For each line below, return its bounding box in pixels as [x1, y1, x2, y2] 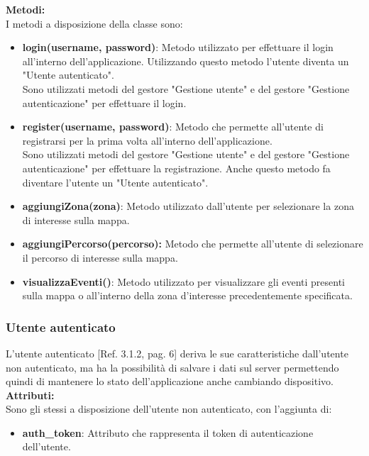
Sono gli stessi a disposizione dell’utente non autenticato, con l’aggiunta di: [6, 401, 332, 416]
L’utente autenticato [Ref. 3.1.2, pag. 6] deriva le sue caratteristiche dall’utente [6, 345, 348, 360]
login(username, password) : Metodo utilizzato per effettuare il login [22, 40, 334, 55]
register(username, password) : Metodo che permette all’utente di [22, 119, 324, 134]
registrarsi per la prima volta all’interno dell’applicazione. [22, 133, 272, 148]
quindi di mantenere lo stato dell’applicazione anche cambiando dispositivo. [6, 374, 334, 389]
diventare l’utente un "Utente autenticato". [22, 174, 209, 189]
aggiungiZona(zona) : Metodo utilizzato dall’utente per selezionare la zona [22, 199, 354, 213]
